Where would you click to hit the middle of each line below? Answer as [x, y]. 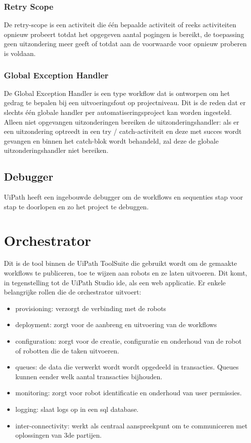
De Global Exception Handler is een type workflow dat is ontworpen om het [117, 93]
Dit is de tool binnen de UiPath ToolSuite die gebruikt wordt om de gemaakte [121, 263]
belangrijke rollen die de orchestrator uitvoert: [73, 292]
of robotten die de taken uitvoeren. [67, 350]
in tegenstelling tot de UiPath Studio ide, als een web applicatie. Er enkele [115, 282]
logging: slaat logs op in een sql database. [77, 409]
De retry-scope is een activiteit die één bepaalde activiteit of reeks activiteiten [120, 25]
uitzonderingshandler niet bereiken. [56, 150]
